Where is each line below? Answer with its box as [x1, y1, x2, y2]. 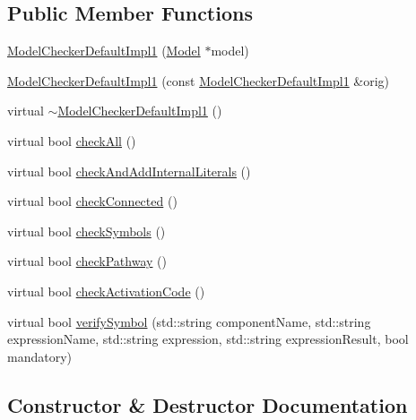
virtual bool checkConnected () [7, 192, 178, 210]
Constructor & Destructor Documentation [7, 390, 408, 418]
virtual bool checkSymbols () [7, 221, 166, 240]
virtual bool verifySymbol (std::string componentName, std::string [7, 312, 371, 330]
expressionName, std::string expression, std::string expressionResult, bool [7, 330, 409, 348]
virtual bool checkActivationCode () [7, 281, 205, 300]
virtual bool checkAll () [7, 131, 136, 150]
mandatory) [7, 347, 73, 365]
